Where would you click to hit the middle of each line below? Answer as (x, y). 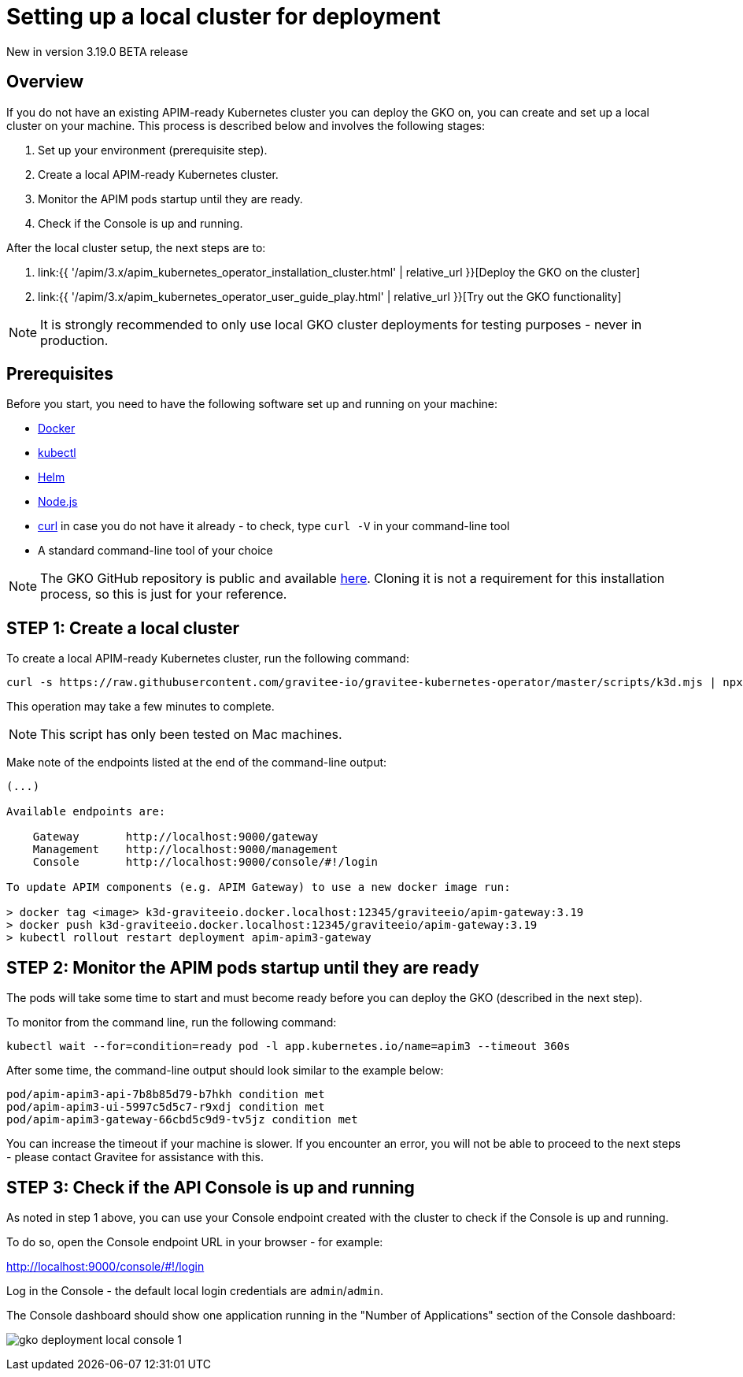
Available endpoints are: (86, 812)
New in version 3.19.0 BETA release (97, 51)
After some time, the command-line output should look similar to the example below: (225, 1071)
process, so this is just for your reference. (164, 594)
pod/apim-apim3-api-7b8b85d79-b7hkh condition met (166, 1095)
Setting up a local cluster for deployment (224, 17)
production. (74, 340)
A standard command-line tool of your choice (155, 551)
